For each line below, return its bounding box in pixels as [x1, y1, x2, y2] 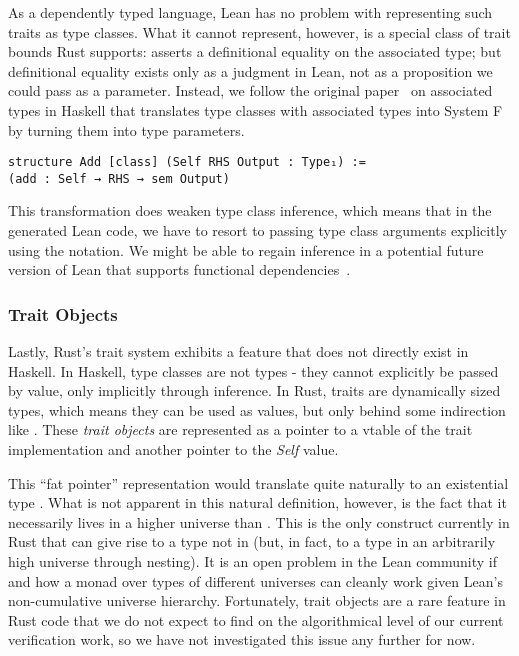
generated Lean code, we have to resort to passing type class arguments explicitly [8, 220, 507, 241]
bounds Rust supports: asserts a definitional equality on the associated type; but [8, 41, 502, 62]
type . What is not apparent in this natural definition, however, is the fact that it [8, 492, 507, 513]
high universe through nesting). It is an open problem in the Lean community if [8, 551, 498, 571]
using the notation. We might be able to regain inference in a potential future [8, 239, 484, 260]
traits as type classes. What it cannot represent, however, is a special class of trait [8, 21, 511, 42]
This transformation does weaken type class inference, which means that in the [8, 200, 492, 221]
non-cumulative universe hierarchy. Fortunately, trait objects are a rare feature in [8, 590, 506, 611]
